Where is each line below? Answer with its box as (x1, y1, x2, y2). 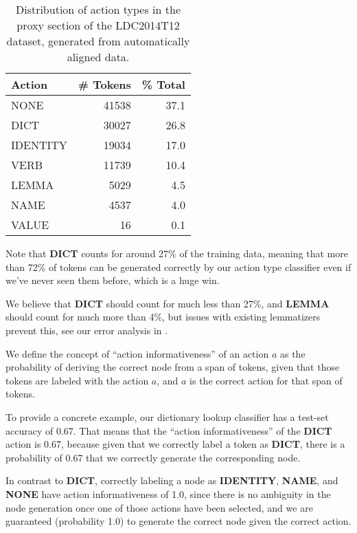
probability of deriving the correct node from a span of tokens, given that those (5, 360, 340, 374)
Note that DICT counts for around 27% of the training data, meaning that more (5, 246, 348, 260)
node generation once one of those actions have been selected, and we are (5, 500, 313, 514)
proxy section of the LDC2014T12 (16, 17, 180, 33)
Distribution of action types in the (15, 1, 181, 17)
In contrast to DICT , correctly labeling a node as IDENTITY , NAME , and (5, 473, 338, 488)
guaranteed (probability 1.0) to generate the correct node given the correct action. (5, 514, 352, 528)
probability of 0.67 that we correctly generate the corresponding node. (5, 450, 301, 464)
